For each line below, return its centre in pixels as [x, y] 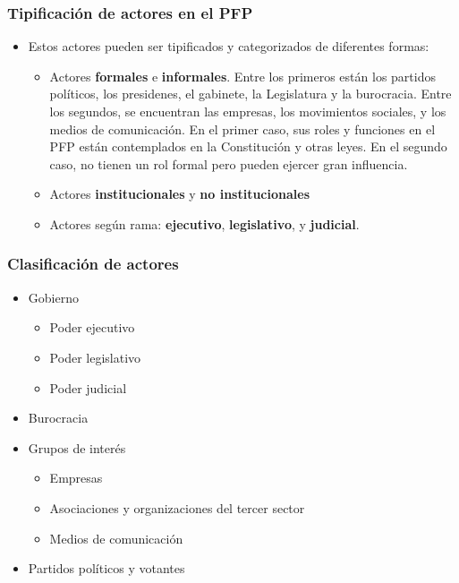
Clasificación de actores [93, 264]
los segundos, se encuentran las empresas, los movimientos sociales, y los [248, 111]
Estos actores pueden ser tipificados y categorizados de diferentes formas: [229, 46]
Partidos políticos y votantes [106, 568]
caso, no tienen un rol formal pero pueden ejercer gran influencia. [229, 163]
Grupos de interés [77, 447]
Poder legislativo [95, 357]
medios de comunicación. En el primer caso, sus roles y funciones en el [242, 129]
